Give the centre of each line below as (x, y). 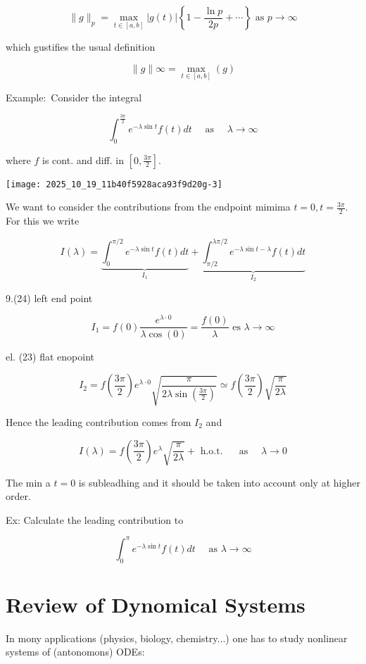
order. (18, 496)
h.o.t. (212, 451)
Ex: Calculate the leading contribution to (95, 519)
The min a (28, 482)
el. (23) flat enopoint (50, 356)
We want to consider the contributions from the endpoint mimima (148, 207)
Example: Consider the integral (74, 97)
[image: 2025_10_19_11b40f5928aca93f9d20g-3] (114, 184)
